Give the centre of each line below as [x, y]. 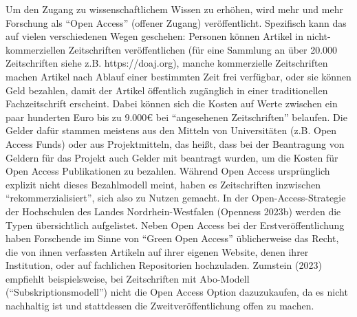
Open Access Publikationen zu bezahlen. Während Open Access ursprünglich [168, 171]
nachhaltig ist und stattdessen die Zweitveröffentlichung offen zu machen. [160, 306]
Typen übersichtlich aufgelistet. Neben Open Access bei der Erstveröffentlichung [175, 225]
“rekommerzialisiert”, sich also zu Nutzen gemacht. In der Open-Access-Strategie [176, 198]
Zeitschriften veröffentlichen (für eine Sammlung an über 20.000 [203, 49]
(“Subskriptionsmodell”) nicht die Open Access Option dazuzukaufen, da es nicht [177, 292]
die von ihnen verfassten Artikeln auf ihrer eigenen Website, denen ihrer [157, 251]
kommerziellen [36, 49]
